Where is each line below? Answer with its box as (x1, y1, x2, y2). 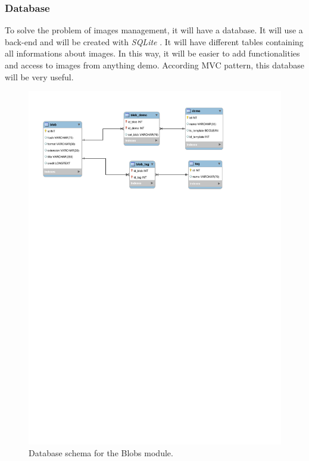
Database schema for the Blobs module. (29, 446, 173, 459)
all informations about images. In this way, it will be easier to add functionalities (5, 47, 300, 59)
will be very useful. (5, 70, 74, 83)
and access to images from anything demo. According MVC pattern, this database (5, 59, 304, 71)
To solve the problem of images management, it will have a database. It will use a (5, 24, 303, 36)
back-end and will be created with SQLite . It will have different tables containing (5, 35, 304, 48)
